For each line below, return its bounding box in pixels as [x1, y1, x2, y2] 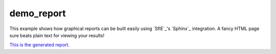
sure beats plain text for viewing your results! [9, 32, 105, 38]
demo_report [9, 8, 66, 19]
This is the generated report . [9, 42, 70, 48]
